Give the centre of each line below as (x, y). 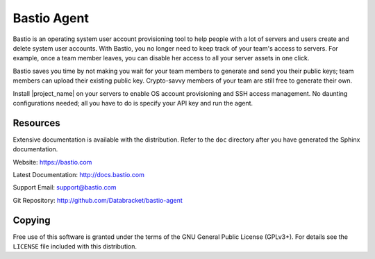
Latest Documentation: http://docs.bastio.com (79, 174)
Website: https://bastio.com (52, 162)
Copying (32, 220)
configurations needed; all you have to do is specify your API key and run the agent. (133, 103)
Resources (36, 123)
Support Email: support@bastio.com (65, 187)
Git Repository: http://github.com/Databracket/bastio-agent (98, 200)
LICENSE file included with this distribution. (75, 247)
